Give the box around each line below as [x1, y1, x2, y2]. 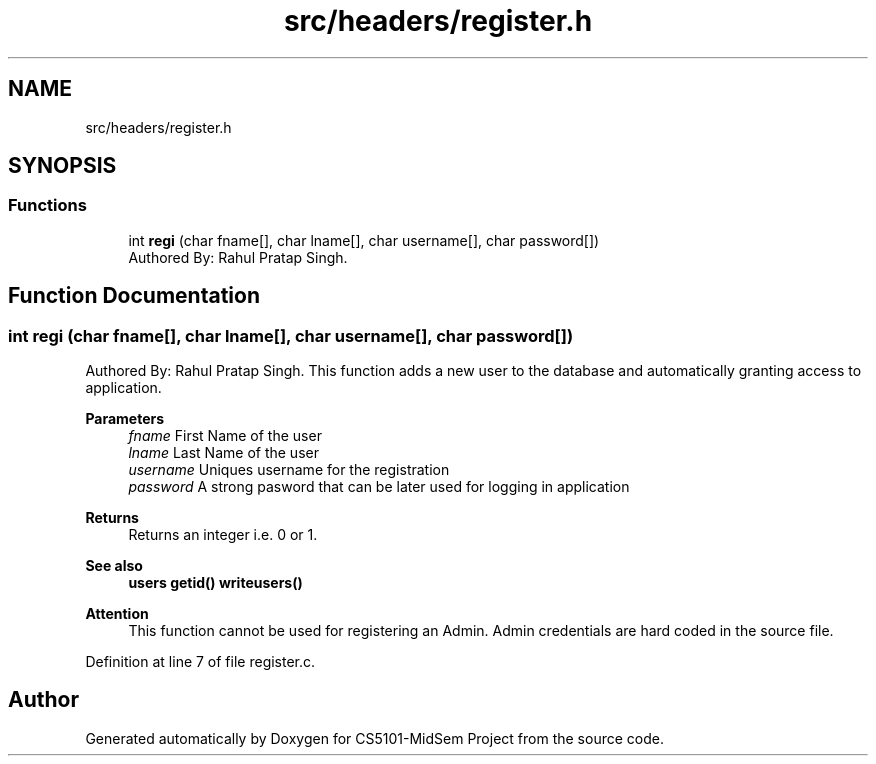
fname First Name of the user [128, 427, 322, 445]
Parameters [85, 410, 165, 428]
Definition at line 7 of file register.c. [85, 653, 316, 671]
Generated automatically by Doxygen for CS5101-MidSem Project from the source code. [85, 729, 664, 747]
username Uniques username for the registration [128, 461, 450, 479]
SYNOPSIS [8, 153, 117, 179]
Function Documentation [8, 283, 260, 309]
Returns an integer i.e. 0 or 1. [128, 526, 318, 544]
